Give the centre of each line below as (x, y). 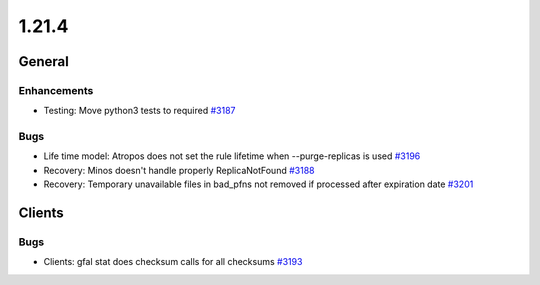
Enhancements (56, 90)
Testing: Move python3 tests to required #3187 (139, 111)
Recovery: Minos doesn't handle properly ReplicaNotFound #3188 (179, 170)
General (44, 61)
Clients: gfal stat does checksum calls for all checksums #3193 (173, 262)
